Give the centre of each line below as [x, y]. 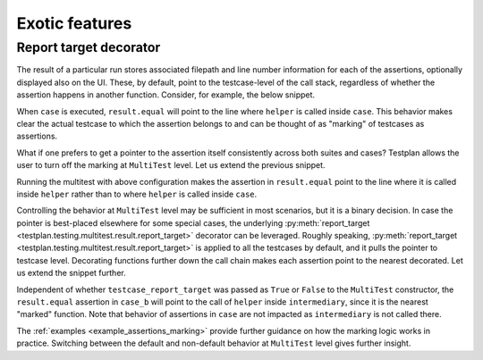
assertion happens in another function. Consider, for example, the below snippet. [166, 95]
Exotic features [74, 23]
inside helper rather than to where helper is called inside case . [137, 194]
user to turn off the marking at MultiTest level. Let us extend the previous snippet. [171, 165]
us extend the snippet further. [71, 273]
